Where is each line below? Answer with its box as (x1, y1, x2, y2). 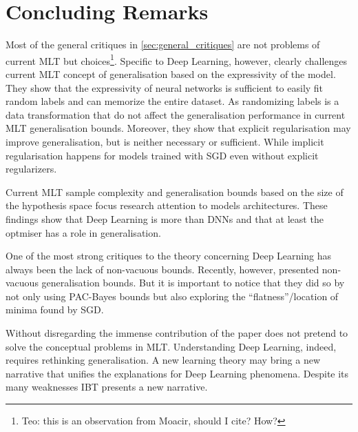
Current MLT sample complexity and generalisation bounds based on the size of (6, 184, 344, 199)
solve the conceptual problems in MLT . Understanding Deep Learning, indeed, (6, 339, 337, 353)
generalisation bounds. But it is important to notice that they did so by (41, 275, 345, 290)
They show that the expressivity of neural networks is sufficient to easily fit (6, 80, 324, 95)
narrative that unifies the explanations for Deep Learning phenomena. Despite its (6, 366, 349, 380)
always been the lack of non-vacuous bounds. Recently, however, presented (6, 262, 319, 276)
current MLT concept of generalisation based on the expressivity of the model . (6, 66, 336, 81)
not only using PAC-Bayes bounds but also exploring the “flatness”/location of (6, 288, 339, 303)
